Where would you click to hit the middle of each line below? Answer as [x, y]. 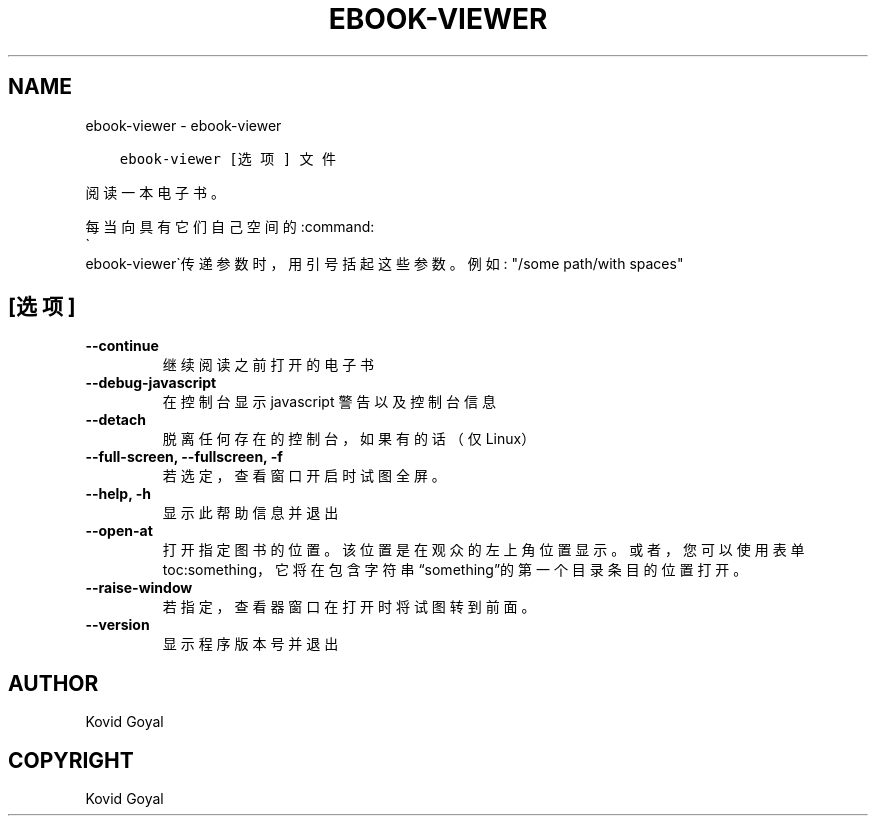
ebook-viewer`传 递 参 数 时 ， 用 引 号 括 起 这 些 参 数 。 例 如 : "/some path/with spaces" [384, 263]
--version [117, 625]
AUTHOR [53, 683]
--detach [115, 420]
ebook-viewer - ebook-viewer [183, 125]
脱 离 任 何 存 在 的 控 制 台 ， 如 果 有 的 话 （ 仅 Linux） [349, 439]
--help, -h [118, 494]
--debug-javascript [151, 383]
